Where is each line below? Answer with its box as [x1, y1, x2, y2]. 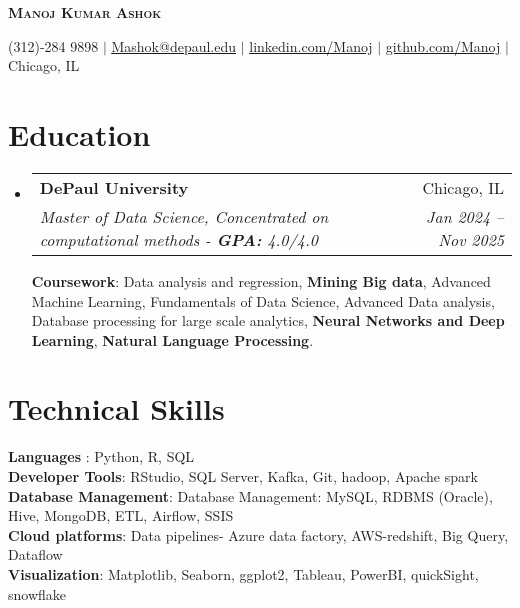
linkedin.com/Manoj [249, 35, 373, 56]
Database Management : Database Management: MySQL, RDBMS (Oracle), [8, 485, 493, 506]
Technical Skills [8, 388, 225, 429]
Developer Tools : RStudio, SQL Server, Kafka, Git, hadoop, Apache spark [8, 466, 478, 486]
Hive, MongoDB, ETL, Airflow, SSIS [8, 505, 234, 526]
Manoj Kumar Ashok [8, 2, 162, 22]
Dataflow [8, 544, 63, 565]
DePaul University [39, 175, 189, 199]
